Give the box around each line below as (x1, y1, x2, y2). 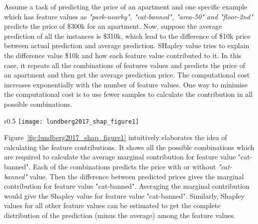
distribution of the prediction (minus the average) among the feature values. (4, 210, 236, 220)
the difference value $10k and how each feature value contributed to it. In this (4, 50, 242, 60)
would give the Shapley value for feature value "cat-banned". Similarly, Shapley (4, 190, 245, 201)
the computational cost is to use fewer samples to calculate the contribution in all (4, 89, 253, 99)
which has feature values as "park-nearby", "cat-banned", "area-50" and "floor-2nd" (4, 11, 254, 21)
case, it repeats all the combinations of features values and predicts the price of (4, 60, 246, 70)
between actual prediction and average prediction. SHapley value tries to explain (4, 40, 250, 51)
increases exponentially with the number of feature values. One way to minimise (4, 79, 248, 89)
